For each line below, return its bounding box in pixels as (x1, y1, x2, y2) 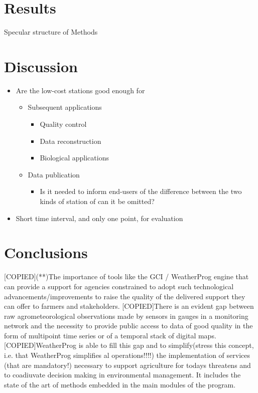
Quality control (40, 119, 87, 129)
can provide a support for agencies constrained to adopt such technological (4, 281, 234, 291)
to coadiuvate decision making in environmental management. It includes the (4, 369, 241, 380)
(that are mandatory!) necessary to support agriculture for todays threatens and (4, 359, 251, 370)
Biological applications (40, 152, 109, 163)
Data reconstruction (40, 135, 101, 146)
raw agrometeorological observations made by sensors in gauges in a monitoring (4, 310, 248, 321)
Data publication (28, 169, 80, 179)
